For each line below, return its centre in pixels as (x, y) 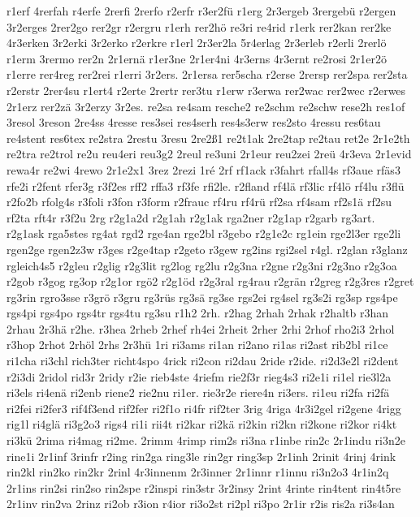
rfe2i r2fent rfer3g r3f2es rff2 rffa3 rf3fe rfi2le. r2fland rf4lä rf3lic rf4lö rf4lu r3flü (206, 185)
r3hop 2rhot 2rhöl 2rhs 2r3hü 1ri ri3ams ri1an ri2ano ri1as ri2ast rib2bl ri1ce (197, 345)
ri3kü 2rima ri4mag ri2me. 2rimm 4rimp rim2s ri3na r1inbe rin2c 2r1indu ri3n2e (206, 440)
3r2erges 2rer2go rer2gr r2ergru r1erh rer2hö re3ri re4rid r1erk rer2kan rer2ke (199, 26)
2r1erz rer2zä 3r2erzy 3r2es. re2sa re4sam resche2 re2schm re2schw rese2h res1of (206, 106)
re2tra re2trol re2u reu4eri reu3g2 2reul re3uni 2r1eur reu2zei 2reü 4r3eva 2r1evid (209, 154)
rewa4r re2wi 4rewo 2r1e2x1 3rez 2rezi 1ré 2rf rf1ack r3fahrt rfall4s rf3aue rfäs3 (204, 169)
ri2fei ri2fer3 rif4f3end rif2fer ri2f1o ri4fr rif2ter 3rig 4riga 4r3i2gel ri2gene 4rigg (204, 408)
